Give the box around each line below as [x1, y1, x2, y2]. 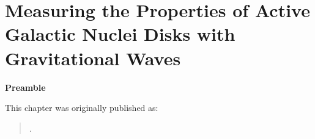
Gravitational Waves [5, 45, 181, 70]
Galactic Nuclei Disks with [5, 21, 235, 46]
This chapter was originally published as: [5, 101, 158, 114]
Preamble [5, 80, 46, 93]
